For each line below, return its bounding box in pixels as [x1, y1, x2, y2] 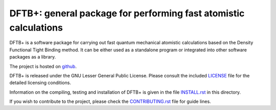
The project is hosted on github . [9, 63, 77, 69]
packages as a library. [9, 54, 56, 60]
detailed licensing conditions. [9, 79, 72, 86]
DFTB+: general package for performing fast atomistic [9, 8, 245, 19]
